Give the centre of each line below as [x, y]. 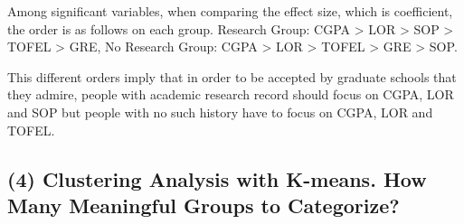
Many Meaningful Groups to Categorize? [204, 205]
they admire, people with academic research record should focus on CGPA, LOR [231, 94]
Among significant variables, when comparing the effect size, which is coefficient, [230, 11]
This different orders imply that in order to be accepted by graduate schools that [232, 76]
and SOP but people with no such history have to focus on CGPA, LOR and [220, 112]
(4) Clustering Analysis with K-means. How [217, 178]
